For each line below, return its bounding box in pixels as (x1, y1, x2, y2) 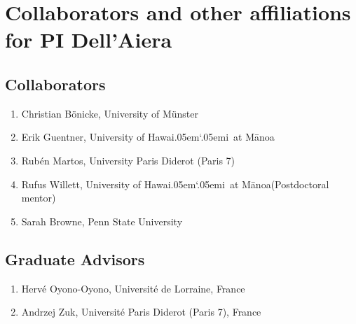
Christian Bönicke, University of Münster (21, 106, 198, 120)
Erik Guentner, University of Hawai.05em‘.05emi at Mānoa (21, 129, 275, 144)
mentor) (21, 190, 56, 205)
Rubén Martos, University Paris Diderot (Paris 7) (21, 153, 235, 167)
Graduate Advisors (5, 248, 145, 269)
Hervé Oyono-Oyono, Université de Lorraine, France (21, 281, 245, 295)
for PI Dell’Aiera (5, 25, 172, 54)
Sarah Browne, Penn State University (21, 213, 183, 228)
